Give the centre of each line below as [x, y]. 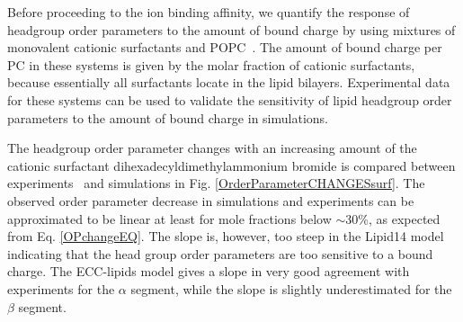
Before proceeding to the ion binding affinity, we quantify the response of [209, 12]
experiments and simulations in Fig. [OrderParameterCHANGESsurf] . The [216, 183]
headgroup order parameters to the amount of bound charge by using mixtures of [231, 29]
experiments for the [61, 288]
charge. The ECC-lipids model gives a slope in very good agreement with [209, 271]
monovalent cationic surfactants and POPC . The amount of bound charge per [225, 47]
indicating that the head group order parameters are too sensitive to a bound [220, 253]
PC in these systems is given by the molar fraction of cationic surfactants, [211, 64]
